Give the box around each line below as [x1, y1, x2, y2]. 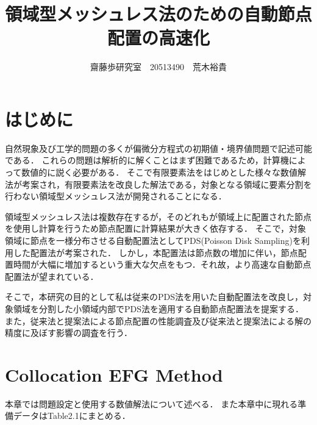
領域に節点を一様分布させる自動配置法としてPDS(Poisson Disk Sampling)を [5, 234, 301, 246]
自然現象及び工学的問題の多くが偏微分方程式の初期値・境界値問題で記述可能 [5, 141, 312, 154]
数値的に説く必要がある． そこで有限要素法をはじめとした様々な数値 [21, 166, 297, 179]
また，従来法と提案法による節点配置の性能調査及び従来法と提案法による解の [5, 314, 312, 327]
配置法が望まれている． [5, 270, 99, 282]
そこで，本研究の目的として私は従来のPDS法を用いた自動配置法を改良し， [5, 290, 304, 303]
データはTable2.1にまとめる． [13, 409, 130, 422]
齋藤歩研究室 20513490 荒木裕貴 [90, 60, 227, 73]
